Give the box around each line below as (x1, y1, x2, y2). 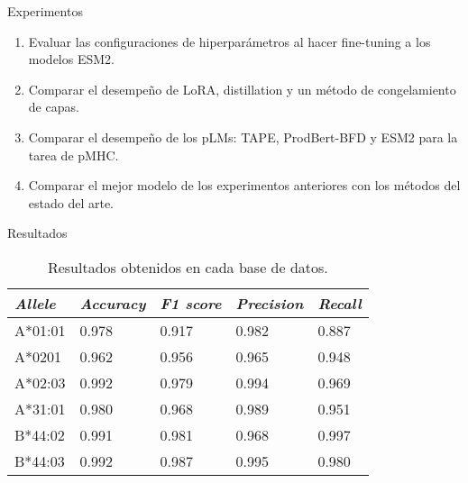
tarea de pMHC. (28, 145, 119, 164)
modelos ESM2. (28, 50, 115, 68)
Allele (14, 292, 56, 314)
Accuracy (79, 292, 146, 314)
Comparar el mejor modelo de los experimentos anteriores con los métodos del (28, 176, 461, 195)
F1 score (160, 292, 222, 314)
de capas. (28, 97, 79, 116)
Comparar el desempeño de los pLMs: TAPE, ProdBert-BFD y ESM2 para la (28, 127, 458, 146)
